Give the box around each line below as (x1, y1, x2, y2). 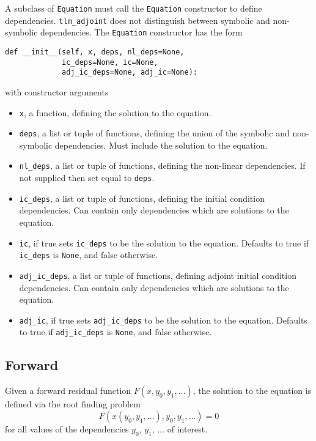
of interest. (167, 422, 208, 435)
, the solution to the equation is (193, 384, 312, 397)
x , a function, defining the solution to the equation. (19, 106, 211, 119)
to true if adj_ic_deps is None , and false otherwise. (19, 325, 212, 338)
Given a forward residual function (5, 384, 131, 397)
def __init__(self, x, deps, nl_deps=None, (5, 47, 185, 56)
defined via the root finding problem (5, 398, 141, 410)
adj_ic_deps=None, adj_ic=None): (62, 68, 197, 77)
